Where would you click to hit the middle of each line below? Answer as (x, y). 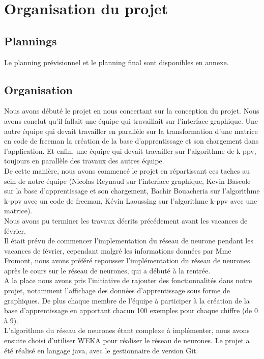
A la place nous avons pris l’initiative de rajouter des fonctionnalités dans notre (128, 280)
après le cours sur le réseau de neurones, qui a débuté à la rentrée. (107, 270)
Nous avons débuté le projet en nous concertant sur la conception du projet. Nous (132, 111)
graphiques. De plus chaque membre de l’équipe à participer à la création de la (127, 300)
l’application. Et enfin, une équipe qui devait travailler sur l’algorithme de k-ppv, (130, 150)
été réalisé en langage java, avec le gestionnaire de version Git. (101, 350)
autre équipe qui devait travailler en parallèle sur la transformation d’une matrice (131, 131)
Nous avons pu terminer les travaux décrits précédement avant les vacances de (126, 220)
